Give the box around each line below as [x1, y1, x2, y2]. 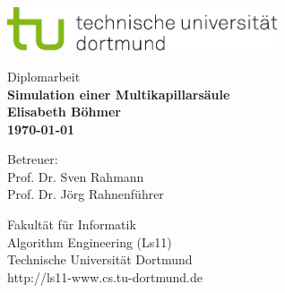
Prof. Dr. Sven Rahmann [7, 167, 144, 185]
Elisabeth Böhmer [7, 102, 121, 121]
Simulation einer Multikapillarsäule [7, 84, 230, 103]
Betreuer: [7, 150, 58, 168]
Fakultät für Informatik [7, 215, 136, 234]
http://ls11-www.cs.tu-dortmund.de [7, 267, 203, 286]
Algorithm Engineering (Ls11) [7, 232, 172, 251]
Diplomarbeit [7, 66, 81, 85]
